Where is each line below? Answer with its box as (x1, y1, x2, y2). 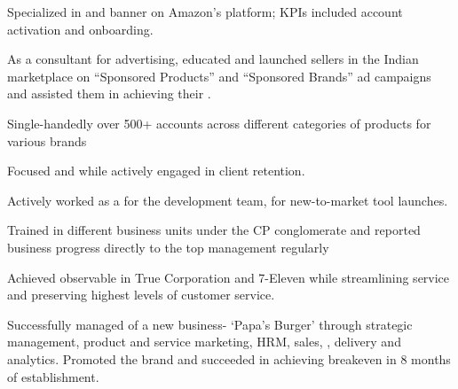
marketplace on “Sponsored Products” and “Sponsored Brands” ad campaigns (7, 66, 431, 85)
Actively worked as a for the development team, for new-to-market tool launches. (7, 191, 448, 209)
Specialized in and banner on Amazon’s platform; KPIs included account (7, 3, 403, 20)
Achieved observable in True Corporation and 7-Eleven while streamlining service (7, 268, 450, 286)
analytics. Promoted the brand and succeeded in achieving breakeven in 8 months (7, 349, 451, 368)
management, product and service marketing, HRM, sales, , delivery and (7, 332, 401, 351)
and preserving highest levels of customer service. (7, 285, 275, 304)
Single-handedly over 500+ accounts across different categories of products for (7, 113, 431, 132)
